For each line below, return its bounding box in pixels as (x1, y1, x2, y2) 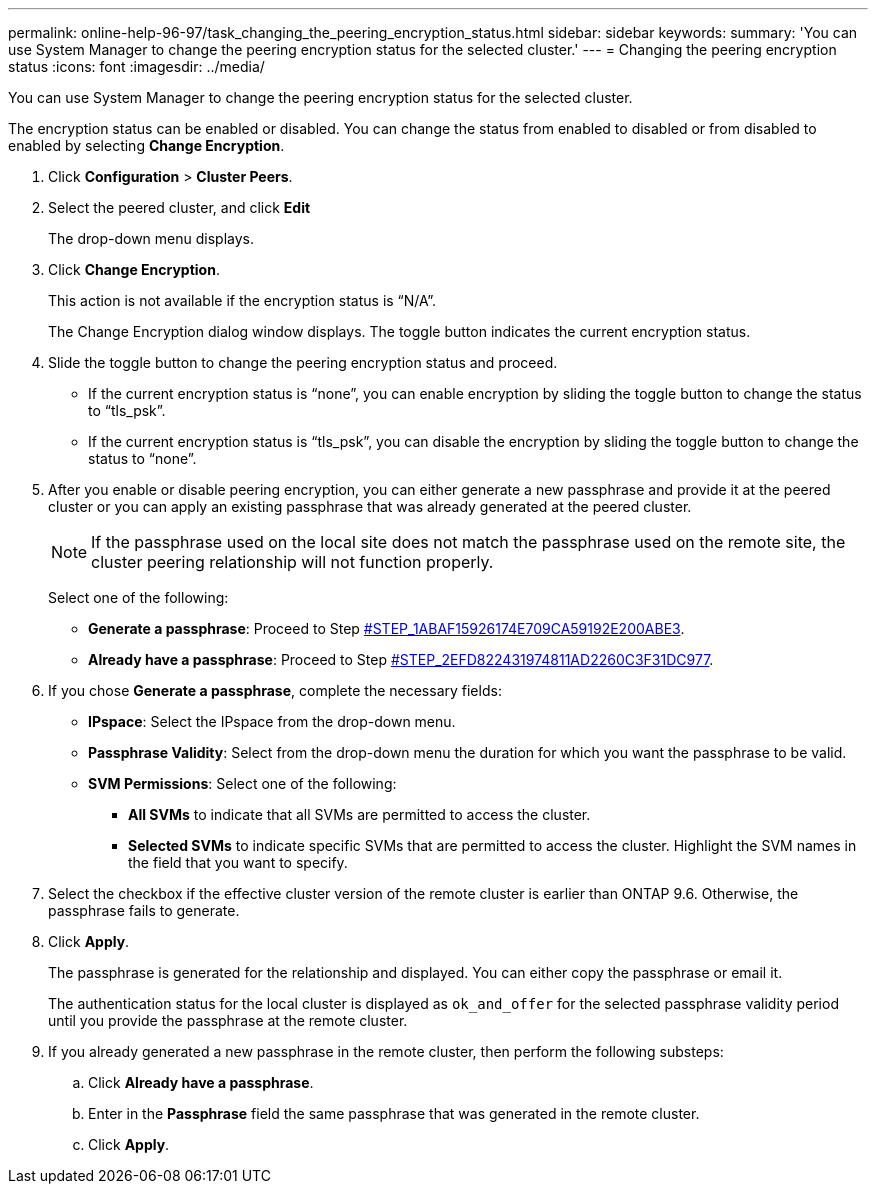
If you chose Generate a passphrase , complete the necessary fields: (48, 682, 502, 699)
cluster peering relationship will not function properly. (91, 552, 494, 572)
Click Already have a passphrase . (88, 1074, 314, 1091)
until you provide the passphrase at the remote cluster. (48, 1012, 408, 1029)
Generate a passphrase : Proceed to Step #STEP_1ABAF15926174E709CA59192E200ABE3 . (88, 620, 685, 637)
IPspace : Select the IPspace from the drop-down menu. (88, 713, 456, 730)
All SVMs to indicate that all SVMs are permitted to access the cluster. (128, 806, 591, 823)
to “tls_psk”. (88, 402, 166, 419)
